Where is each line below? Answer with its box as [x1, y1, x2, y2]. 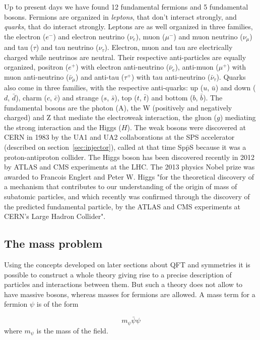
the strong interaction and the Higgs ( [4, 122, 121, 132]
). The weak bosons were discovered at [127, 122, 246, 132]
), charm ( [16, 92, 47, 103]
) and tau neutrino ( [36, 42, 99, 52]
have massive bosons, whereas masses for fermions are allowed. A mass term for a [4, 289, 255, 299]
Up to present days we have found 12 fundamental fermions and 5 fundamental [4, 2, 248, 12]
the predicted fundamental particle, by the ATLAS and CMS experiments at [4, 201, 241, 211]
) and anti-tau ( [76, 72, 124, 82]
